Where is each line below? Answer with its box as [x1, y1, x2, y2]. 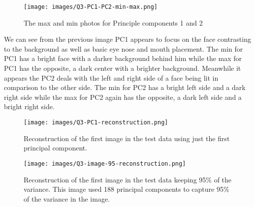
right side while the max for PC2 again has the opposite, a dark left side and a [4, 91, 242, 102]
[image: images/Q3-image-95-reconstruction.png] [24, 160, 186, 167]
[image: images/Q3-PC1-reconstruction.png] [24, 119, 168, 126]
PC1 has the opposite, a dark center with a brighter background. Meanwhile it [4, 63, 241, 73]
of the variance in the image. [24, 193, 110, 204]
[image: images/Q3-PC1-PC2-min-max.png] [24, 3, 158, 10]
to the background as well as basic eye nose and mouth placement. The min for [4, 43, 243, 54]
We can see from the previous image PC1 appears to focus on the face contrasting [4, 34, 251, 44]
